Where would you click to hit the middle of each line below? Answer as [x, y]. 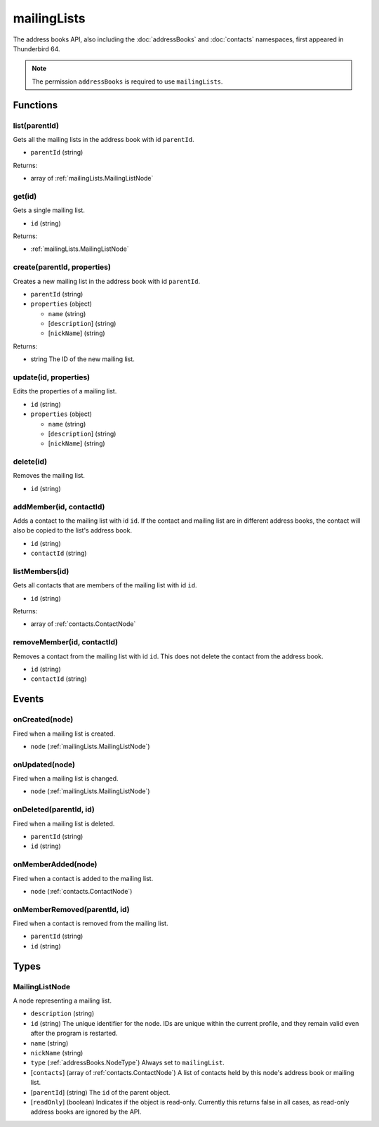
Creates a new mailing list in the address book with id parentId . [107, 281]
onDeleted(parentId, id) [54, 809]
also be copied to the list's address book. [73, 530]
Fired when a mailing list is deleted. [64, 823]
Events [28, 699]
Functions [35, 105]
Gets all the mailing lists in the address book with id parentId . [104, 139]
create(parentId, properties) [62, 267]
